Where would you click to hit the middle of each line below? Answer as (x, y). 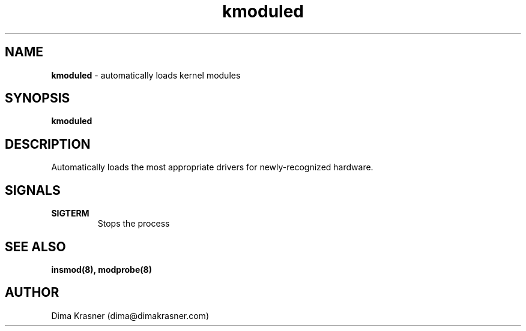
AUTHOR (32, 293)
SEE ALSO (35, 246)
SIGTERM (70, 213)
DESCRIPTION (48, 144)
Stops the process (134, 224)
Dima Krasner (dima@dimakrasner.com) (130, 315)
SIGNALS (33, 190)
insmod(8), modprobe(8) (101, 269)
